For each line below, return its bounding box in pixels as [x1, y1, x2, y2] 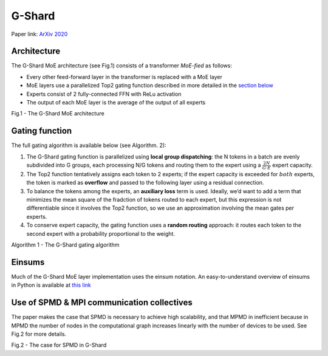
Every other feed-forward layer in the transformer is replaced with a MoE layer [26, 73, 223, 80]
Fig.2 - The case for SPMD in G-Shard [11, 341, 107, 349]
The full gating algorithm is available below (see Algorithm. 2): [11, 142, 166, 149]
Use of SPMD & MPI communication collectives [11, 298, 193, 308]
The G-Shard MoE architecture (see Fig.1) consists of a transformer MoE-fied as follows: [11, 62, 232, 69]
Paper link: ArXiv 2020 [11, 30, 68, 38]
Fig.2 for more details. [11, 330, 67, 337]
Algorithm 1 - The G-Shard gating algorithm [11, 241, 120, 248]
